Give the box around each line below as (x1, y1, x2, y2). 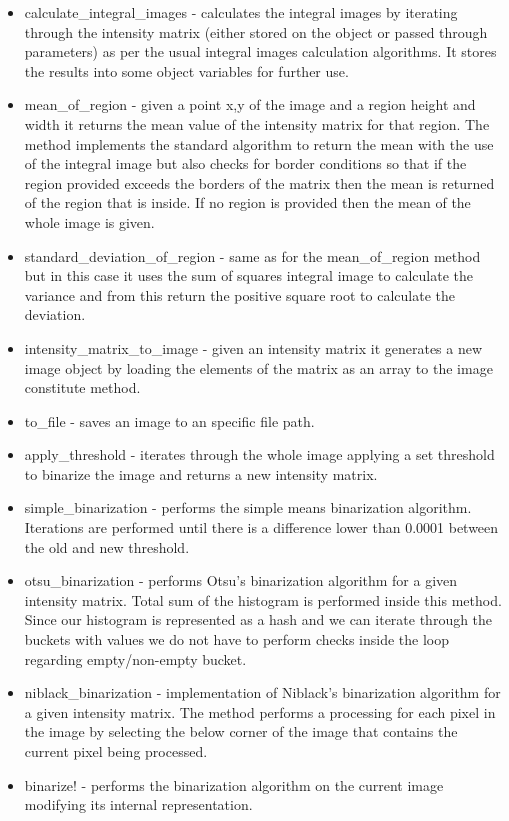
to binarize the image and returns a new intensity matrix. (24, 463, 378, 484)
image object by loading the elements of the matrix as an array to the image (24, 357, 493, 378)
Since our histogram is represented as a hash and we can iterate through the (24, 609, 493, 630)
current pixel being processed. (24, 741, 208, 761)
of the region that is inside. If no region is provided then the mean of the (24, 192, 471, 213)
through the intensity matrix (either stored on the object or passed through (24, 21, 488, 42)
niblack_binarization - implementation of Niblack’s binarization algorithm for (24, 682, 501, 703)
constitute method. (24, 377, 141, 398)
